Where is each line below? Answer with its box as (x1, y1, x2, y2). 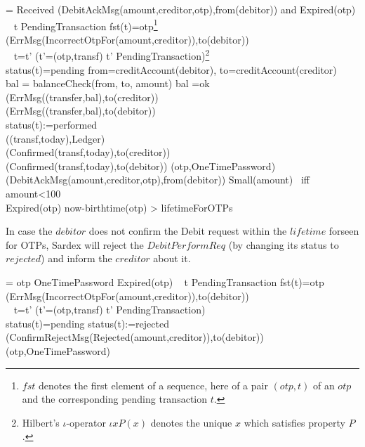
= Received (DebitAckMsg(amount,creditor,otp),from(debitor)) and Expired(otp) (6, 2, 356, 16)
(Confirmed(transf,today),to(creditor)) (6, 145, 171, 160)
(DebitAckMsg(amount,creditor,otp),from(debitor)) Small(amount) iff (6, 172, 310, 187)
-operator (66, 415, 106, 429)
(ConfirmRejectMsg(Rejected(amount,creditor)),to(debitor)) (6, 330, 264, 344)
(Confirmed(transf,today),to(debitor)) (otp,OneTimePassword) (6, 158, 276, 173)
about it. (153, 251, 191, 266)
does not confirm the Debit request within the (88, 223, 287, 238)
